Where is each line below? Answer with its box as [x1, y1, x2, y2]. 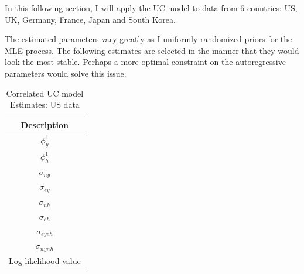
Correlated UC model [6, 87, 84, 99]
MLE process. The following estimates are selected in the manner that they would [5, 44, 299, 56]
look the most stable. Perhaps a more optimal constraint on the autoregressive [5, 56, 286, 68]
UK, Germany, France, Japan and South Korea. [5, 13, 176, 25]
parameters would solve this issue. [5, 67, 127, 79]
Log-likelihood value [9, 255, 81, 267]
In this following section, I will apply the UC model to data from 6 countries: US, [5, 2, 298, 13]
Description [21, 118, 69, 131]
